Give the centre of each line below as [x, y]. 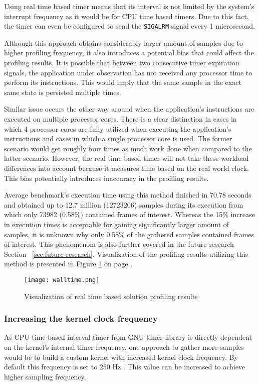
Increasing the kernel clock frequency [81, 318]
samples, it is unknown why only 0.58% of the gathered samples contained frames [129, 234]
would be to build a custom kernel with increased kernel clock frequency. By [121, 357]
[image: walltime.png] [62, 280]
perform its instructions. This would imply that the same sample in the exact [123, 82]
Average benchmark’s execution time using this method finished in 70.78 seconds [128, 195]
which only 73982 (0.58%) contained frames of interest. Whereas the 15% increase [129, 214]
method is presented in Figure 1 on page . [68, 264]
